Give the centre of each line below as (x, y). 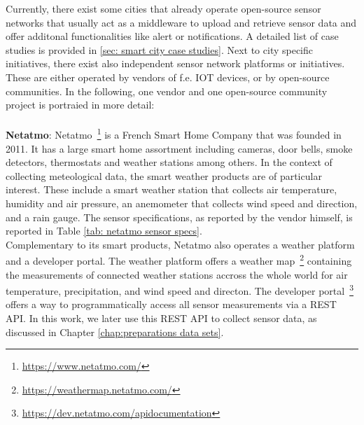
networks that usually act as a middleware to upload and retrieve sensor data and (181, 22)
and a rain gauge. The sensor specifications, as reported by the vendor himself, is (179, 217)
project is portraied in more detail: (80, 105)
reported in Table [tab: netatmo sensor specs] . (104, 231)
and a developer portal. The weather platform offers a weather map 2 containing (179, 259)
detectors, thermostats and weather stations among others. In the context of (169, 162)
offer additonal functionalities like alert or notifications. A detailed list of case (172, 36)
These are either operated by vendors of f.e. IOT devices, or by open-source (168, 77)
